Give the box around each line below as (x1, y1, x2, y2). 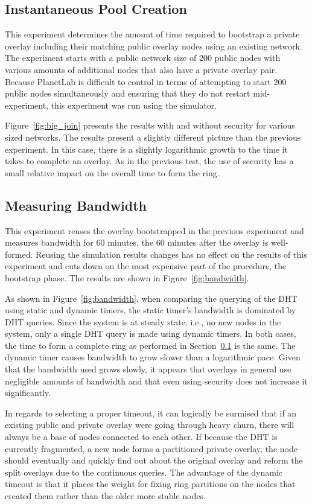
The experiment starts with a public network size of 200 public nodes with (5, 51, 281, 64)
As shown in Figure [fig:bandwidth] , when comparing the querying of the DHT (5, 292, 298, 304)
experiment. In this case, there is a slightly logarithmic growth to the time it (5, 142, 288, 155)
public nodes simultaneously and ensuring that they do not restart (5, 87, 250, 100)
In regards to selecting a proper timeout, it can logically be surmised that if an (5, 406, 297, 419)
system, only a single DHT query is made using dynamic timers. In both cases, (5, 327, 296, 340)
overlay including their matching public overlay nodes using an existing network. (5, 39, 302, 52)
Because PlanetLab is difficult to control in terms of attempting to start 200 (5, 75, 287, 88)
